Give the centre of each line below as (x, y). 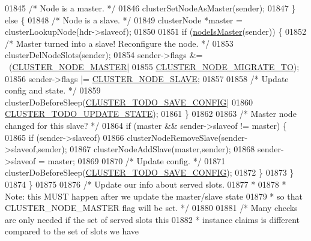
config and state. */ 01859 (53, 90)
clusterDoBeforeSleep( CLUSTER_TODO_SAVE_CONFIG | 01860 (129, 102)
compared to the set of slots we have (72, 231)
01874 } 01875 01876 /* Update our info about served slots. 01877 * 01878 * (146, 184)
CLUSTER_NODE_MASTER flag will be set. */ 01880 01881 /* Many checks (151, 208)
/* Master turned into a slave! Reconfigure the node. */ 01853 (119, 43)
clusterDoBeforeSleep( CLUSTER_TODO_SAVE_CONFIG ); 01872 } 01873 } (149, 172)
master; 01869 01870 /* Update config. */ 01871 (137, 160)
